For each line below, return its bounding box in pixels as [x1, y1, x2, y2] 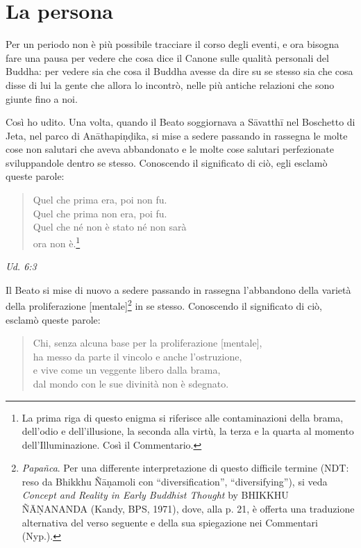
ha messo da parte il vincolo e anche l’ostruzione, [33, 349, 242, 363]
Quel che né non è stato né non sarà [33, 219, 187, 234]
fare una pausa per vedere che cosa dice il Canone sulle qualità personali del [6, 50, 329, 65]
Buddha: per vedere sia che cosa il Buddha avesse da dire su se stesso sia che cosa [6, 64, 353, 78]
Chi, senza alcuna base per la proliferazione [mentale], [33, 335, 262, 350]
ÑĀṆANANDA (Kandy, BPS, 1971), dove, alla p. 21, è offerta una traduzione [22, 501, 355, 516]
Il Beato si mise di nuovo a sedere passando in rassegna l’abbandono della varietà [6, 282, 351, 297]
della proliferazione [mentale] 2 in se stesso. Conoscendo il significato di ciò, [6, 297, 322, 313]
